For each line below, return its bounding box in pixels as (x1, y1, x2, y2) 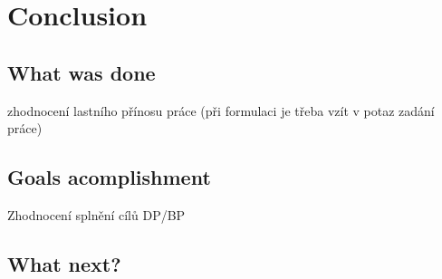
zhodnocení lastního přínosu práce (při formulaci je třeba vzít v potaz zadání (7, 101, 435, 120)
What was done (7, 58, 156, 86)
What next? (7, 249, 121, 277)
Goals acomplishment (7, 163, 211, 191)
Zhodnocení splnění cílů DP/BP (7, 205, 186, 224)
